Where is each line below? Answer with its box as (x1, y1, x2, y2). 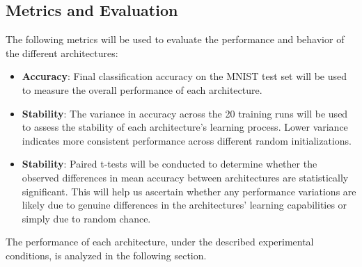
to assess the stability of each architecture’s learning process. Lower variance (22, 120, 348, 134)
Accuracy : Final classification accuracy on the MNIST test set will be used (22, 69, 347, 83)
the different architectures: (6, 45, 118, 60)
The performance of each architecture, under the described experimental (6, 234, 314, 249)
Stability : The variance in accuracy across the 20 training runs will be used (22, 106, 348, 120)
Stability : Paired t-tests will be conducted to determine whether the (22, 156, 317, 171)
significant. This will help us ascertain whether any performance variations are (22, 184, 356, 198)
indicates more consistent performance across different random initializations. (22, 133, 352, 147)
